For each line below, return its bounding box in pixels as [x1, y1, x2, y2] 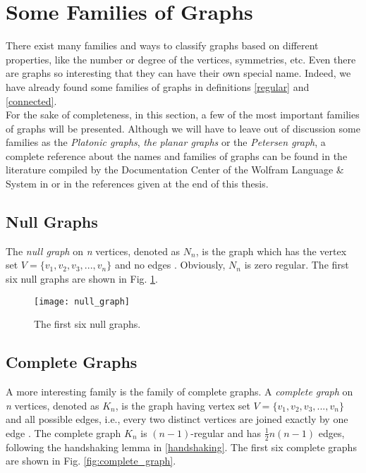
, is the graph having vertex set [115, 398, 250, 412]
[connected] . [6, 93, 57, 108]
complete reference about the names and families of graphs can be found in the [6, 148, 348, 163]
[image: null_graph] [34, 296, 130, 307]
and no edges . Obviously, [114, 257, 226, 272]
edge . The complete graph [6, 425, 121, 440]
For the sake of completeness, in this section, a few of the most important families [6, 107, 360, 122]
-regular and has [190, 425, 262, 440]
